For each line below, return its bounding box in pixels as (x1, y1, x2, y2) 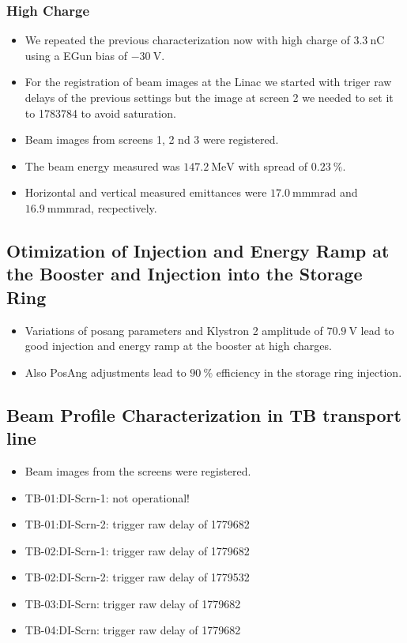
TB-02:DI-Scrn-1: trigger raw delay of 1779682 (24, 542, 250, 558)
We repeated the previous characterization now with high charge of (24, 32, 350, 48)
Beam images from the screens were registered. (24, 462, 251, 479)
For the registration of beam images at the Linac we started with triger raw (24, 73, 392, 90)
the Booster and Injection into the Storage (6, 261, 363, 286)
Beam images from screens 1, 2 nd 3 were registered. (24, 131, 279, 148)
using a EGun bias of (24, 47, 127, 63)
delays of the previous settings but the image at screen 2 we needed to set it (24, 89, 394, 105)
